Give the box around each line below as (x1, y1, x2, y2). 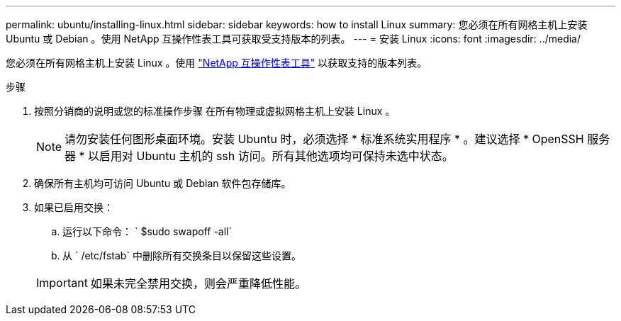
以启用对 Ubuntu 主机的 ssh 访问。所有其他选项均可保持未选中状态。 (88, 149, 454, 163)
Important (36, 276, 88, 290)
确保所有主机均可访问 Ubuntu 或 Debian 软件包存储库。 (34, 177, 291, 189)
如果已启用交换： (34, 201, 113, 213)
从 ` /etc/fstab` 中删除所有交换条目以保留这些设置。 (62, 249, 301, 261)
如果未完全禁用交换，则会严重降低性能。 (90, 276, 306, 291)
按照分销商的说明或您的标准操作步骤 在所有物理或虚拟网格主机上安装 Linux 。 (34, 105, 396, 117)
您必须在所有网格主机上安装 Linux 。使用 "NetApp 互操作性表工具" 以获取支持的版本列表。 (6, 57, 427, 69)
